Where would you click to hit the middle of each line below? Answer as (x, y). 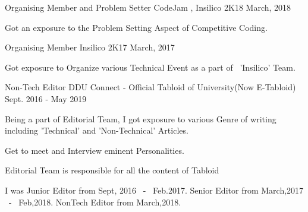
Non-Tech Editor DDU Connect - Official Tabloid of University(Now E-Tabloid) (150, 87)
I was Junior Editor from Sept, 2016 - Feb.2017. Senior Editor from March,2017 (154, 190)
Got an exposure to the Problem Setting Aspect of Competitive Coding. (136, 27)
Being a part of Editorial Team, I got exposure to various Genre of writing (141, 118)
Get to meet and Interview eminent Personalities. (95, 150)
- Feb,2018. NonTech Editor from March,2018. (95, 202)
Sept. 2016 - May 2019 (46, 98)
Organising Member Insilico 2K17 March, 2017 (90, 47)
